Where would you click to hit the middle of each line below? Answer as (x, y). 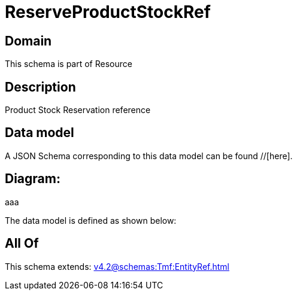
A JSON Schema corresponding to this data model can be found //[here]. (149, 156)
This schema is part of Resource (69, 64)
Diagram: (33, 179)
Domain (28, 41)
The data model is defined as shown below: (91, 220)
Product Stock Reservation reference (78, 110)
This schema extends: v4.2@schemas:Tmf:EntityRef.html (117, 266)
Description (40, 87)
